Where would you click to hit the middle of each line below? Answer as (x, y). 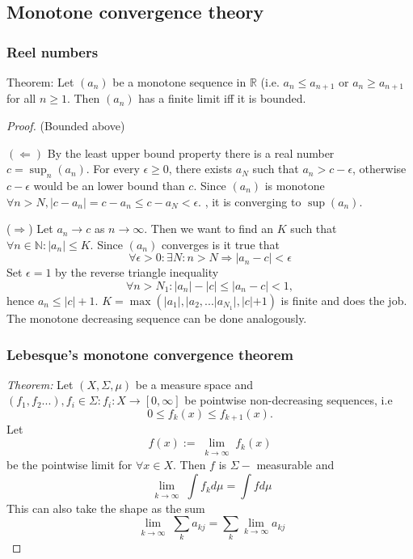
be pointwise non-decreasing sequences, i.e (289, 400)
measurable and (295, 465)
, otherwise (379, 169)
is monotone (295, 186)
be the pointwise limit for (70, 465)
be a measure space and (194, 384)
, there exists (200, 169)
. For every (113, 169)
